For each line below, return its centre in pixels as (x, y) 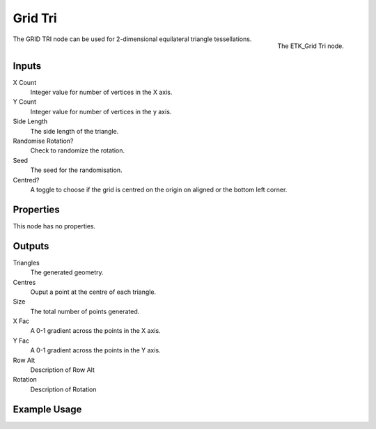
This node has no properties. (54, 226)
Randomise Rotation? (43, 141)
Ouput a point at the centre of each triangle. (93, 292)
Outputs (31, 246)
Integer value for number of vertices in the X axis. (101, 92)
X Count (25, 82)
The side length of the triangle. (75, 131)
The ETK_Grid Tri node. (311, 46)
